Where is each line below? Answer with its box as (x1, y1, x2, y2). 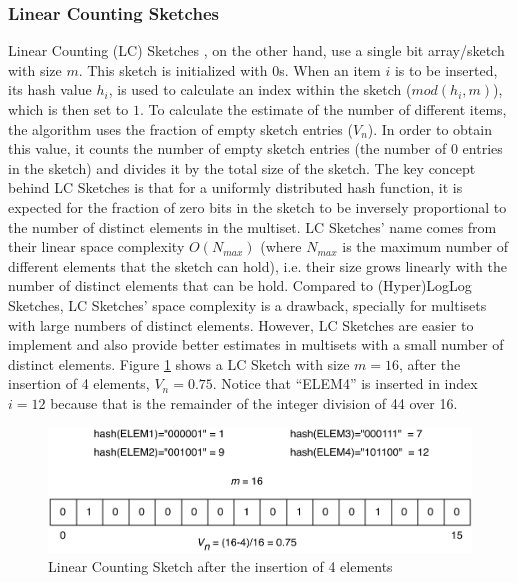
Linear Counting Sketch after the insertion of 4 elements (48, 556, 393, 577)
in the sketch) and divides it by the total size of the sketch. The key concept (8, 157, 476, 178)
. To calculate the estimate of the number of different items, (139, 99, 507, 119)
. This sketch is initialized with (78, 59, 268, 80)
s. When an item (279, 59, 381, 80)
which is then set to (8, 99, 129, 119)
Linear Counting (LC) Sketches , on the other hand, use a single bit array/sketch (8, 40, 505, 61)
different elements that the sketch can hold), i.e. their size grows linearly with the (8, 255, 507, 276)
